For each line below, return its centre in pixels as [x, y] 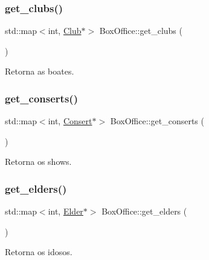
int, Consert [70, 121]
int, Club [65, 31]
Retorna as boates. [40, 71]
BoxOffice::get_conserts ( [157, 121]
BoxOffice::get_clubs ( [141, 31]
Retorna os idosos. [39, 252]
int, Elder [66, 211]
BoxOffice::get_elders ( [144, 211]
